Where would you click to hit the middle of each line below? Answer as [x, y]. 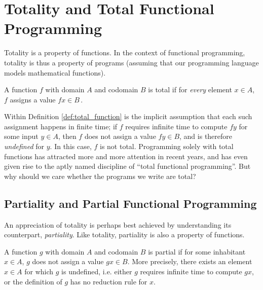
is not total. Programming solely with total [166, 146]
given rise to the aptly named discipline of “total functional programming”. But [127, 166]
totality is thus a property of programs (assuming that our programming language [131, 62]
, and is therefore [206, 136]
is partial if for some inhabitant [197, 251]
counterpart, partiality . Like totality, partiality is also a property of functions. [124, 234]
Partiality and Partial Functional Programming [130, 203]
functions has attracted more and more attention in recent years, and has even [126, 156]
